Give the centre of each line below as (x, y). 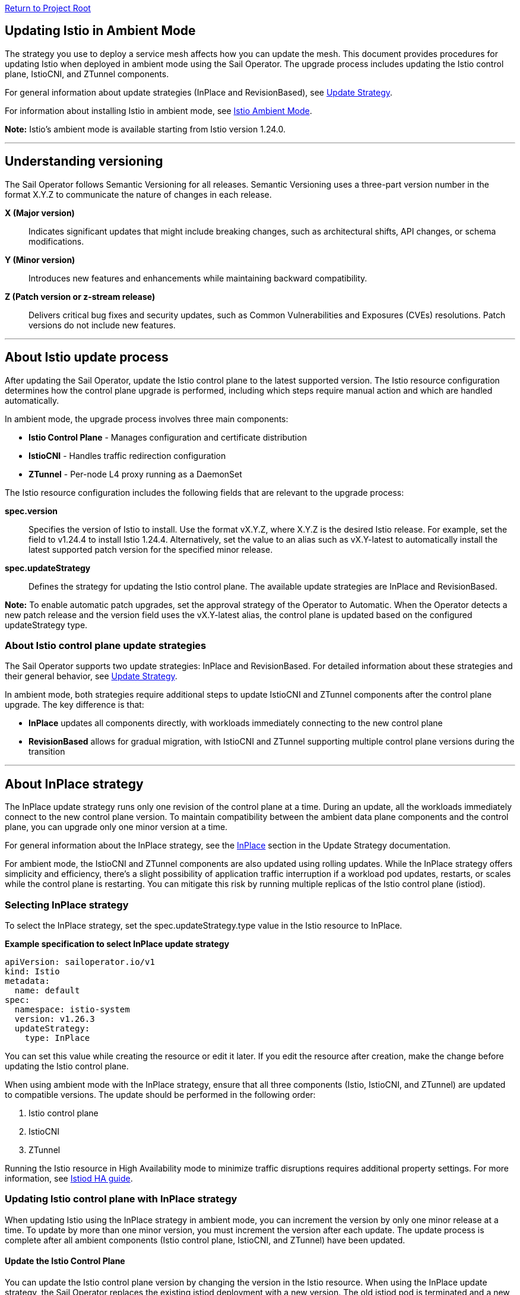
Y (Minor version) (40, 259)
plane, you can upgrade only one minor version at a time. (116, 827)
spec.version (31, 511)
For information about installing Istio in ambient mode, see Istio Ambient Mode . (158, 110)
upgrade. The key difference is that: (74, 705)
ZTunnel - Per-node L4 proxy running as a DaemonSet (135, 474)
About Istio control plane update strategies (106, 645)
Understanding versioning (84, 162)
